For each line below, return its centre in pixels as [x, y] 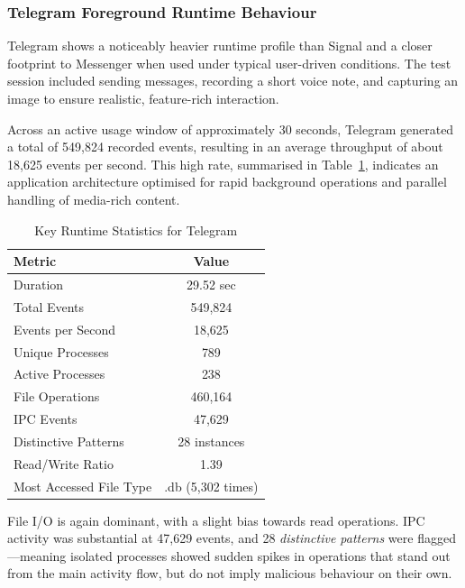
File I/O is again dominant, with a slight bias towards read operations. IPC [216, 520]
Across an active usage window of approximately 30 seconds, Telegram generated [231, 129]
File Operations [57, 396]
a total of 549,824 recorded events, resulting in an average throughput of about [225, 147]
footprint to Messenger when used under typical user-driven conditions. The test [229, 63]
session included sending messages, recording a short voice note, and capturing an [233, 81]
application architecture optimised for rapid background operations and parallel [227, 182]
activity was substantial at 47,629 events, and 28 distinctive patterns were [210, 538]
